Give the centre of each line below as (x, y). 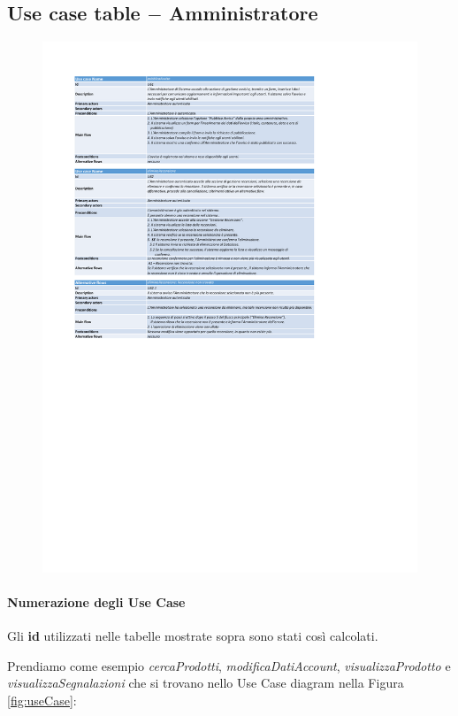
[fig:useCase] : (42, 701)
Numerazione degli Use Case (96, 602)
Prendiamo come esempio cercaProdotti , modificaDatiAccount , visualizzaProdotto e (229, 665)
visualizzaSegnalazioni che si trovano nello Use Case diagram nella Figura (206, 683)
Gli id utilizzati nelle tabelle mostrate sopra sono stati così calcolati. (193, 636)
